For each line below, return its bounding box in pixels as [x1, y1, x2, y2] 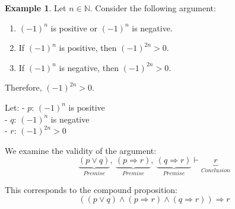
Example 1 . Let [5, 2, 66, 14]
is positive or [50, 21, 97, 34]
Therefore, [5, 81, 42, 94]
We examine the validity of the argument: [5, 144, 157, 156]
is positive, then [59, 41, 117, 54]
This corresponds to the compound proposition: [5, 183, 177, 195]
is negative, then [59, 61, 119, 73]
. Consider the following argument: [90, 2, 216, 14]
